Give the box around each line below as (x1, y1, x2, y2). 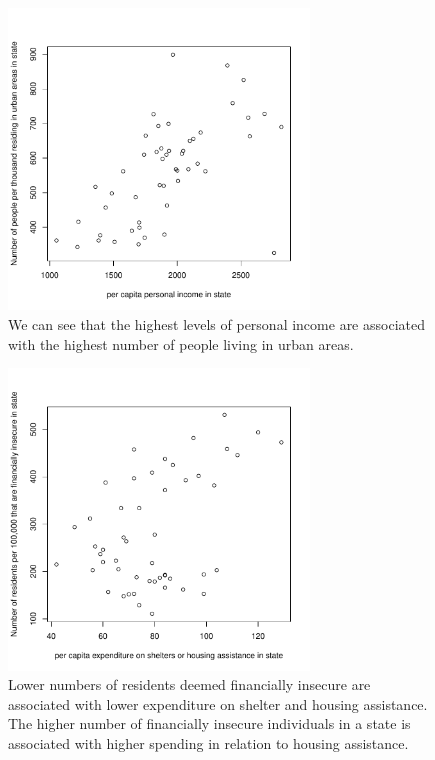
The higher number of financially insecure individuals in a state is (8, 713, 411, 734)
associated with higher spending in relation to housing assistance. (8, 732, 409, 753)
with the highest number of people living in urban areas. (8, 333, 354, 354)
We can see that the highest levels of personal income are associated (8, 313, 425, 334)
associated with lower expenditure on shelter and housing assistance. (8, 693, 428, 714)
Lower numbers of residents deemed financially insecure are (8, 674, 371, 695)
